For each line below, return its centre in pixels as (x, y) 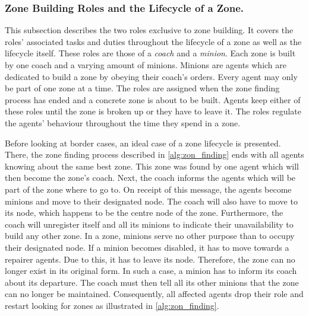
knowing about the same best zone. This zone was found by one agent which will (152, 166)
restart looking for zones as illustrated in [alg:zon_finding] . (112, 305)
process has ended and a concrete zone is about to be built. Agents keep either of (153, 99)
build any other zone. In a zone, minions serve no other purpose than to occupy (150, 236)
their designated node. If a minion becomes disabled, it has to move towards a (147, 247)
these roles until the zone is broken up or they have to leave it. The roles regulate (153, 111)
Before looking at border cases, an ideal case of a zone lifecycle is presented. (143, 143)
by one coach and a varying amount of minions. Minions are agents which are (146, 65)
